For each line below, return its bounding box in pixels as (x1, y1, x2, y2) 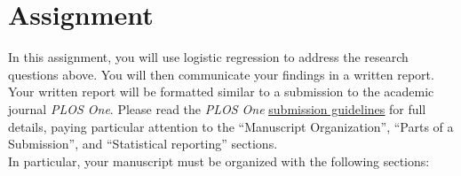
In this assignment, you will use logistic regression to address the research (8, 48, 409, 66)
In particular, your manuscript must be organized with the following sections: (8, 151, 430, 170)
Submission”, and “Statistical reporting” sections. (8, 134, 278, 153)
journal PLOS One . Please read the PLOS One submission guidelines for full (8, 99, 426, 118)
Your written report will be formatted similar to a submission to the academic (8, 82, 434, 101)
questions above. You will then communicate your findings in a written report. (8, 65, 434, 83)
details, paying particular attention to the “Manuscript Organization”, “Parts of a (8, 117, 454, 135)
